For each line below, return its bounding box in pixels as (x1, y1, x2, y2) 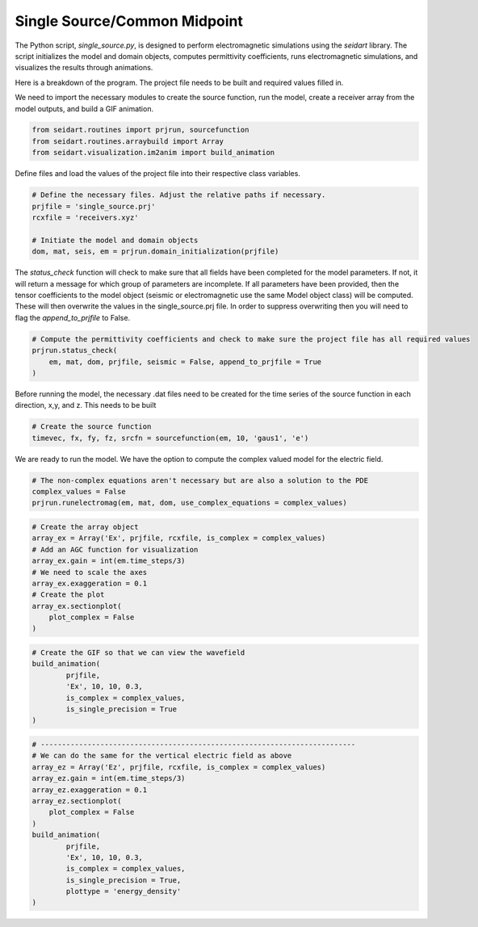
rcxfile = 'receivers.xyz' (31, 213, 139, 222)
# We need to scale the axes (31, 568, 148, 577)
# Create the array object (31, 522, 139, 531)
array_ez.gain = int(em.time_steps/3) (31, 774, 186, 783)
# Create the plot (31, 590, 105, 599)
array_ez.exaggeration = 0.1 (31, 785, 148, 795)
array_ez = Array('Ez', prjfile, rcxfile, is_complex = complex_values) (31, 762, 326, 771)
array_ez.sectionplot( (31, 796, 122, 805)
